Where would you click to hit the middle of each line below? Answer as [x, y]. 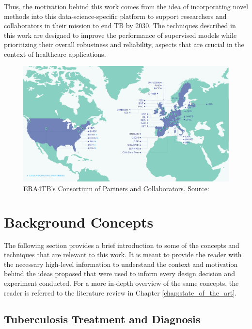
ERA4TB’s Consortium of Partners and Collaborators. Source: [116, 188]
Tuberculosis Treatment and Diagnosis [102, 319]
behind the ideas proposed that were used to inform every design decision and [119, 273]
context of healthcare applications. [55, 54]
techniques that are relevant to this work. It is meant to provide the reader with [123, 255]
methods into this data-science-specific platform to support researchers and [115, 16]
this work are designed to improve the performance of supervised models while [120, 35]
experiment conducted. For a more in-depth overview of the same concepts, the [121, 283]
